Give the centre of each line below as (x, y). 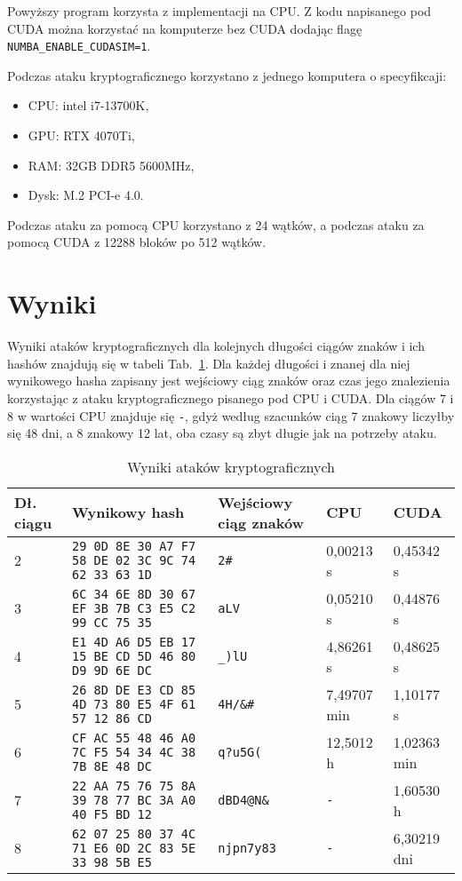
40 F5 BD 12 (112, 814)
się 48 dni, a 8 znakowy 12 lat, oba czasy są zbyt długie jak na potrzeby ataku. (222, 433)
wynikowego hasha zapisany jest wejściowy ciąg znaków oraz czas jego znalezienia (229, 381)
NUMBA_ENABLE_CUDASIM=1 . (79, 46)
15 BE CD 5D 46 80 (134, 656)
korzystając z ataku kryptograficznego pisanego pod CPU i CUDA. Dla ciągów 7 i (231, 397)
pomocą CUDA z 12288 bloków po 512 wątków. (137, 242)
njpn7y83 (247, 848)
